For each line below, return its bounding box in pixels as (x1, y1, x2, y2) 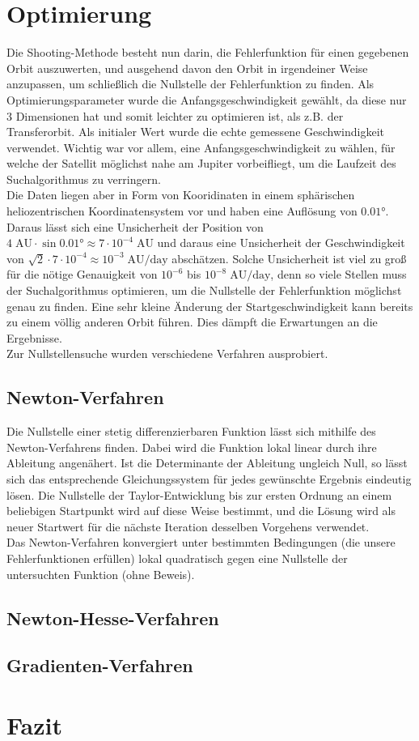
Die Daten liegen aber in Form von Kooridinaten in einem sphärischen (6, 186, 355, 203)
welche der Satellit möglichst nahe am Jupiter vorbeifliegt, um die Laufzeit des (6, 155, 396, 172)
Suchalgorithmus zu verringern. (6, 170, 161, 187)
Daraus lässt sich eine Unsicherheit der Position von (6, 218, 264, 235)
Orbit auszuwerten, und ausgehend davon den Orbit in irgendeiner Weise (6, 59, 368, 76)
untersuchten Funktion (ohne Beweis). (6, 565, 195, 582)
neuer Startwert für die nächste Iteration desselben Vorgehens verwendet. (6, 517, 370, 534)
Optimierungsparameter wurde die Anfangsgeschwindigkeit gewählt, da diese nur (6, 91, 407, 108)
